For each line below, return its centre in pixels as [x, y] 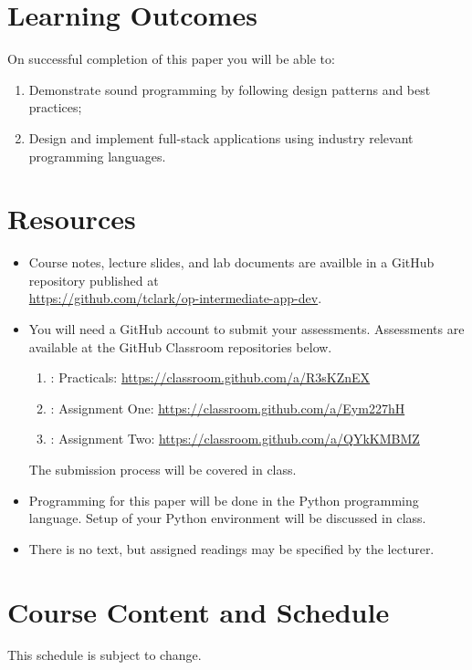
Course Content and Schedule [199, 611]
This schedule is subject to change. [105, 655]
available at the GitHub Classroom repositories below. [180, 346]
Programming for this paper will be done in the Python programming [224, 500]
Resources [72, 219]
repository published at [94, 280]
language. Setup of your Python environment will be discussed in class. [227, 518]
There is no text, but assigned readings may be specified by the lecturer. [231, 548]
